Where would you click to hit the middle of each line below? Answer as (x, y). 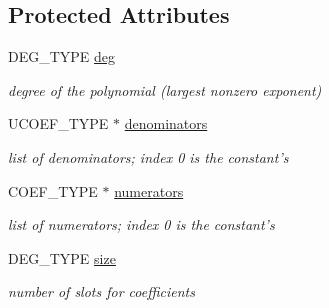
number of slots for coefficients (101, 291)
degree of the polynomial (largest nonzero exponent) (165, 89)
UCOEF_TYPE (58, 123)
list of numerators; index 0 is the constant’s (141, 224)
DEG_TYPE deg (62, 56)
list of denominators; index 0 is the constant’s (148, 156)
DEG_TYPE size (62, 257)
